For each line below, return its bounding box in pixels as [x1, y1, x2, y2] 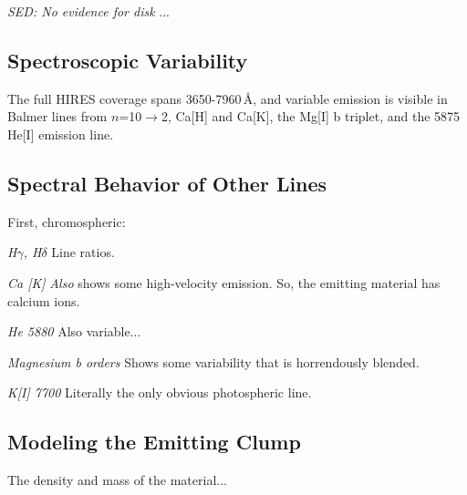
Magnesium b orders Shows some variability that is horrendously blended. [7, 352, 420, 371]
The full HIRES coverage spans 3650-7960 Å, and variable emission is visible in [7, 88, 448, 108]
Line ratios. [51, 242, 115, 262]
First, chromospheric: [7, 211, 126, 231]
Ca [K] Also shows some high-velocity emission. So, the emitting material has [7, 273, 441, 292]
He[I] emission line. [7, 124, 114, 143]
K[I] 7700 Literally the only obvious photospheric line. [7, 383, 312, 402]
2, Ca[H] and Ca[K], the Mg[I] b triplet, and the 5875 [161, 107, 461, 126]
